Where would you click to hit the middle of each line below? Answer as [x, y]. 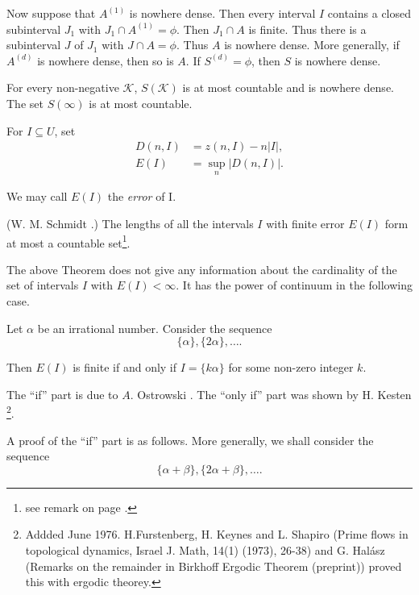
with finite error [305, 224]
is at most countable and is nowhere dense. [288, 87]
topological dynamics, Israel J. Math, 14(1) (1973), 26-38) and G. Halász [205, 550]
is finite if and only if [125, 367]
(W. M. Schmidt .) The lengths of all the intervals [130, 224]
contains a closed [369, 13]
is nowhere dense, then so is [106, 60]
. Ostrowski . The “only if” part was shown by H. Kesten [271, 394]
